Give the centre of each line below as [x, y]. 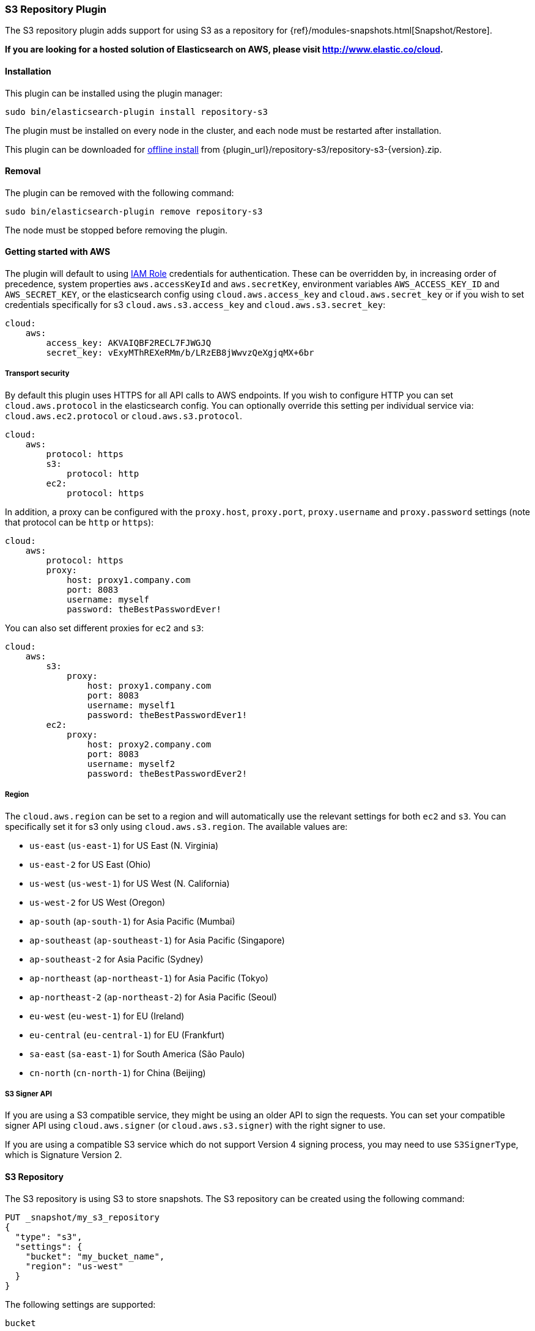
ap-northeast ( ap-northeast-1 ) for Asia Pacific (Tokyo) [149, 978]
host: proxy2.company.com [149, 744]
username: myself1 [131, 705]
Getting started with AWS [58, 252]
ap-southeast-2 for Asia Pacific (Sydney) [116, 959]
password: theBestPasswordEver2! [167, 773]
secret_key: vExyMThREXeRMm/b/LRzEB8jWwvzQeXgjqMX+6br [180, 353]
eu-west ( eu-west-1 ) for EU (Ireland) [107, 1016]
